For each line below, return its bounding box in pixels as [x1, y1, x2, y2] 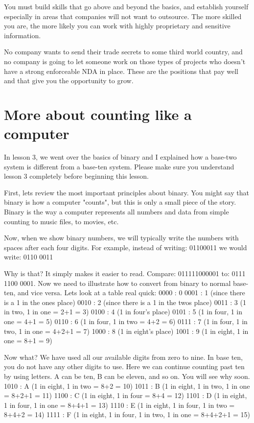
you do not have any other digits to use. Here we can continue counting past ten [4, 361, 245, 372]
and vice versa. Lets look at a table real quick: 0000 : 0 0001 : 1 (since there [17, 287, 245, 298]
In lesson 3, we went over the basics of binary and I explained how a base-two [4, 152, 237, 162]
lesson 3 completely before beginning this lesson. [4, 171, 149, 181]
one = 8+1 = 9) [4, 335, 52, 346]
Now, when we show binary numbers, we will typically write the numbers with [4, 233, 239, 243]
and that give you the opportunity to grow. [4, 75, 134, 86]
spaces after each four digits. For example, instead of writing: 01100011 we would [4, 242, 247, 252]
